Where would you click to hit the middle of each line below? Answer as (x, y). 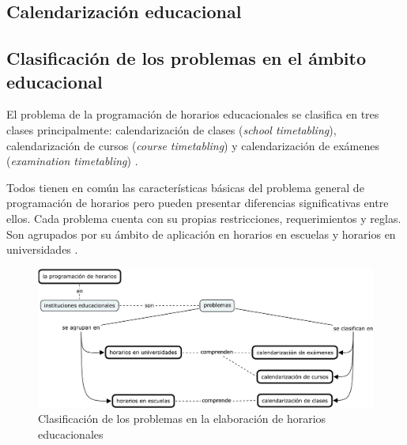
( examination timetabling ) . (72, 161)
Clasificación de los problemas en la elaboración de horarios (182, 419)
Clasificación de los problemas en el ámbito (187, 58)
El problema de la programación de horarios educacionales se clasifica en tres (193, 114)
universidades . (42, 249)
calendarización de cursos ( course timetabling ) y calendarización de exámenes (193, 145)
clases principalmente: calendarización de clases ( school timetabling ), (171, 129)
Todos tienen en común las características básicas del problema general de (185, 187)
